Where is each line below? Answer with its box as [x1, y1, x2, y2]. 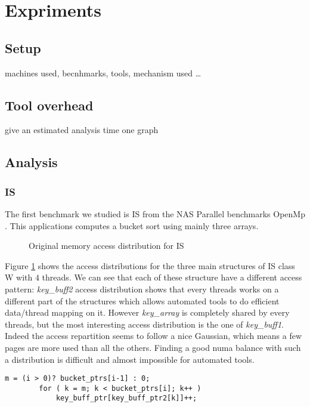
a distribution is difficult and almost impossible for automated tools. [5, 353, 255, 365]
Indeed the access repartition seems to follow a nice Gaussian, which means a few [5, 329, 302, 342]
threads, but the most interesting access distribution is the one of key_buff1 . [5, 317, 284, 330]
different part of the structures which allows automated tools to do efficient [5, 294, 280, 307]
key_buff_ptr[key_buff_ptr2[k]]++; [55, 394, 197, 403]
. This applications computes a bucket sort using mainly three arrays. [5, 219, 259, 232]
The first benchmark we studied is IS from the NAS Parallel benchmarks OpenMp [5, 207, 305, 220]
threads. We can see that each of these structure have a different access [42, 271, 302, 283]
